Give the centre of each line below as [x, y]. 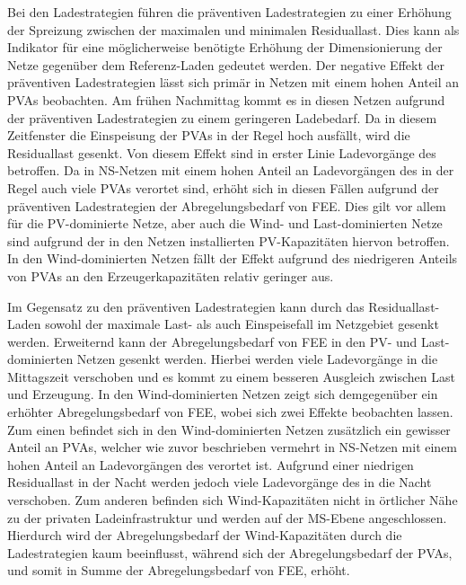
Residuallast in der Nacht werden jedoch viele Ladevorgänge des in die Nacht [220, 482]
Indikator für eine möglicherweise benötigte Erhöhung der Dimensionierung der [225, 47]
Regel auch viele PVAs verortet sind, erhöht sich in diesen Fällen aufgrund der [223, 187]
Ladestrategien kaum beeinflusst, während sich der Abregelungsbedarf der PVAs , [230, 552]
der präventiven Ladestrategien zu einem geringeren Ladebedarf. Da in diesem [222, 117]
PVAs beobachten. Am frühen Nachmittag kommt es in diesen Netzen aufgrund [226, 99]
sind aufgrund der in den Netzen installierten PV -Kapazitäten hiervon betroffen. [229, 240]
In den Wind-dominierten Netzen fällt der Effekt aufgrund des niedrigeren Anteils [233, 258]
